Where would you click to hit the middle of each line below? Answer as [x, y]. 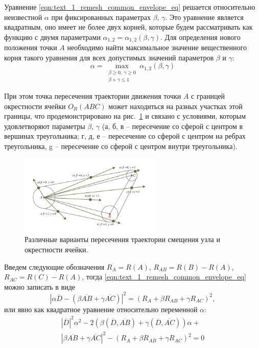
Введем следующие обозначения [54, 266]
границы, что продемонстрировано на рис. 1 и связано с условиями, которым [125, 116]
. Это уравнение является [204, 17]
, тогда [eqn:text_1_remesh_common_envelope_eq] [164, 277]
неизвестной [23, 17]
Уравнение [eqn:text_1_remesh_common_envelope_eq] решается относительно [130, 7]
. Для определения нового [201, 37]
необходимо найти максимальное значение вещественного [157, 47]
